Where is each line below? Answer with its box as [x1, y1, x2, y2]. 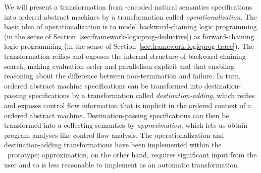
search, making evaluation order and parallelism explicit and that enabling [4, 60, 235, 71]
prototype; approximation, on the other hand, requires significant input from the [7, 149, 257, 159]
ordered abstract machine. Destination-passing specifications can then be [4, 110, 229, 120]
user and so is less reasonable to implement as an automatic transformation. [4, 159, 239, 169]
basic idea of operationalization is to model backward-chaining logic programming [4, 21, 257, 32]
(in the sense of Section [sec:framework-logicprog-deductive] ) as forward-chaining [4, 31, 254, 41]
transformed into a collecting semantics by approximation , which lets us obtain [4, 120, 247, 130]
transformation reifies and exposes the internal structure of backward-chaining [4, 50, 246, 61]
